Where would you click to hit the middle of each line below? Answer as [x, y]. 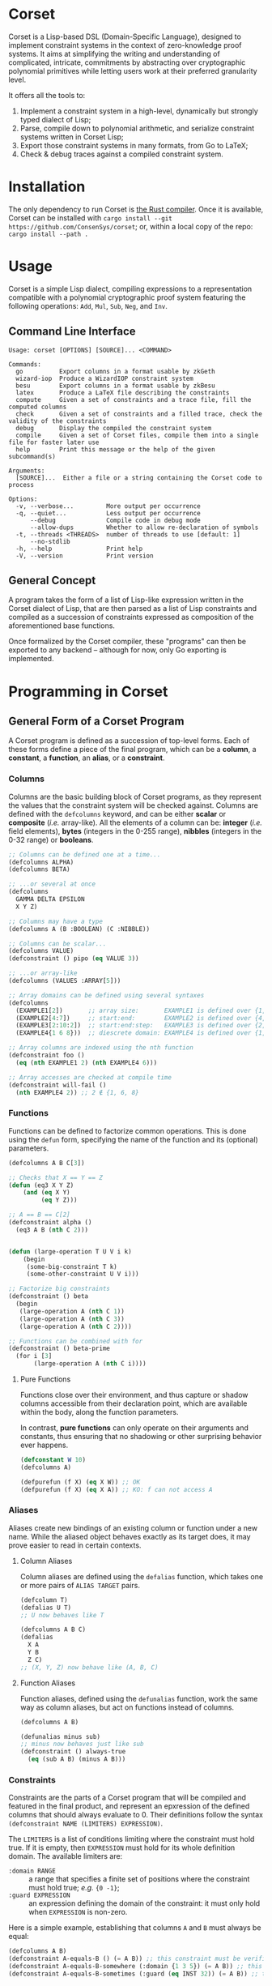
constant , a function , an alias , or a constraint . [87, 758]
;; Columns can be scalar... [57, 944]
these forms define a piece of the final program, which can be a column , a [132, 750]
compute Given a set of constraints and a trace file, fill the [134, 399]
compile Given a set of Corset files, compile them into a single [137, 435]
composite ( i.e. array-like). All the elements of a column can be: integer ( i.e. [136, 822]
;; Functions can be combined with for [76, 1341]
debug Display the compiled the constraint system [114, 428]
